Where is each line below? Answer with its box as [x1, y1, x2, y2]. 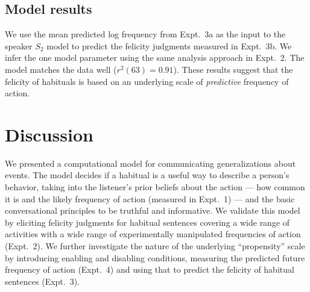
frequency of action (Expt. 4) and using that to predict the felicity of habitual [5, 263, 294, 276]
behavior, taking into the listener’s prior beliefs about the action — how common [5, 181, 305, 193]
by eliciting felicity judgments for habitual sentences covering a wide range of [5, 216, 290, 228]
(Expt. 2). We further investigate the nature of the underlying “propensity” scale [5, 240, 305, 252]
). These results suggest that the [173, 63, 293, 75]
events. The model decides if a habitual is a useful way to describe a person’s [5, 169, 289, 181]
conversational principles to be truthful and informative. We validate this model [5, 204, 300, 217]
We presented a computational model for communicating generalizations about [5, 157, 296, 169]
